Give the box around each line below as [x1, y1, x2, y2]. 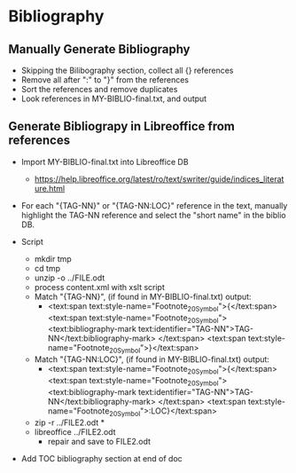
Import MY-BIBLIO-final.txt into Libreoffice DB [20, 156, 189, 167]
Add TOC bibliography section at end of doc [20, 453, 183, 463]
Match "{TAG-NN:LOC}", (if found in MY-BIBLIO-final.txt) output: [34, 354, 269, 365]
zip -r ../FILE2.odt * [34, 417, 105, 428]
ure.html [34, 183, 66, 193]
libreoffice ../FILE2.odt [34, 426, 116, 437]
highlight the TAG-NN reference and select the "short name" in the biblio [20, 209, 286, 220]
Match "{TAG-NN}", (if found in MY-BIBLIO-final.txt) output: [34, 291, 252, 302]
